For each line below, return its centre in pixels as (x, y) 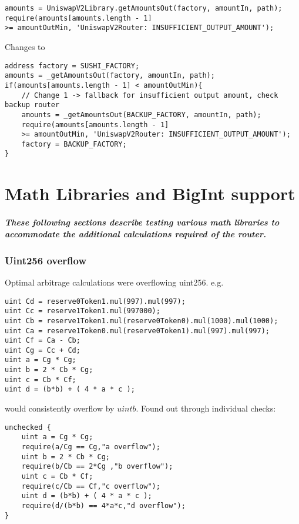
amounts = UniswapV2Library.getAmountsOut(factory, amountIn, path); (144, 8)
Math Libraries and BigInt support (150, 193)
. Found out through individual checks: (206, 408)
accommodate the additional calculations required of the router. (135, 233)
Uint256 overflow (46, 260)
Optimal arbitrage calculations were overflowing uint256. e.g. (114, 282)
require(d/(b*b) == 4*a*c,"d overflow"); (103, 505)
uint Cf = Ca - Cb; (43, 341)
